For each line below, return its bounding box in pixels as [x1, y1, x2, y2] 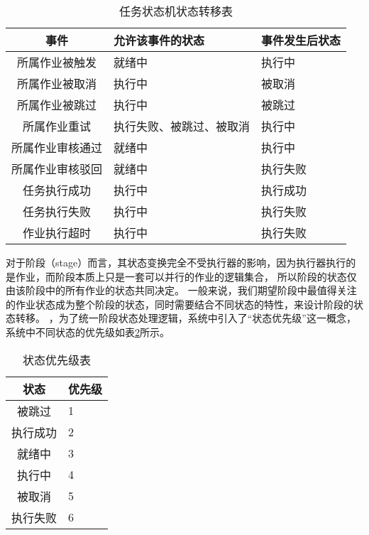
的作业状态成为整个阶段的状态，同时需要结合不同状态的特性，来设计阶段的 [6, 296, 353, 311]
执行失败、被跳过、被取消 [114, 118, 250, 134]
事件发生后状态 [261, 32, 341, 48]
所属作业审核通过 [11, 139, 103, 156]
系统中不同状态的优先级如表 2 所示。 [6, 324, 170, 339]
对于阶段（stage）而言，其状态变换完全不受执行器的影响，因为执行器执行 [6, 255, 346, 269]
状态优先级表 [23, 351, 92, 368]
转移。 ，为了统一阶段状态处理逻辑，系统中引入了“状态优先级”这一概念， [15, 310, 356, 325]
